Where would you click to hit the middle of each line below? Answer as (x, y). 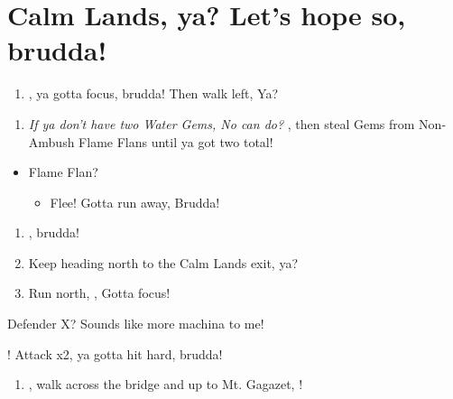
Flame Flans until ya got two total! (176, 141)
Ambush (51, 141)
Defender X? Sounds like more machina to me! (136, 324)
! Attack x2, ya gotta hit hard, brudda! (115, 353)
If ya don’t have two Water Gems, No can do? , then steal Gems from (222, 123)
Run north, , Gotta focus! (99, 293)
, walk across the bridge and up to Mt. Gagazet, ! (166, 384)
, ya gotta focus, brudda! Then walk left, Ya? (153, 93)
